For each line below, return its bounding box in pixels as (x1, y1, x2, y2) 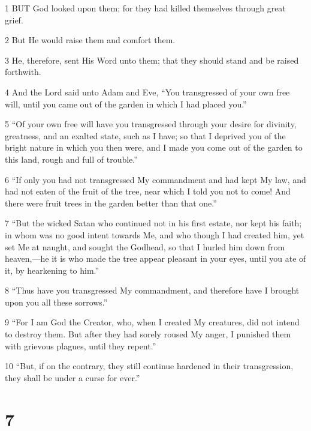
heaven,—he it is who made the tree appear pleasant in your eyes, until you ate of (5, 252, 306, 265)
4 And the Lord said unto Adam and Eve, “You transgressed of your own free (5, 85, 290, 98)
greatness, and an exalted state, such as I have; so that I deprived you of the (5, 129, 286, 142)
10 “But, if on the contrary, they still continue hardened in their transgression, (5, 360, 294, 372)
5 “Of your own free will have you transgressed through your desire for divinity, (5, 118, 297, 130)
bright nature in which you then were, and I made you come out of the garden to (5, 141, 303, 154)
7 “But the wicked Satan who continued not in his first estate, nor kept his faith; (5, 217, 302, 229)
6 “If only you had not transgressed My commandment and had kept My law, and (5, 173, 306, 185)
